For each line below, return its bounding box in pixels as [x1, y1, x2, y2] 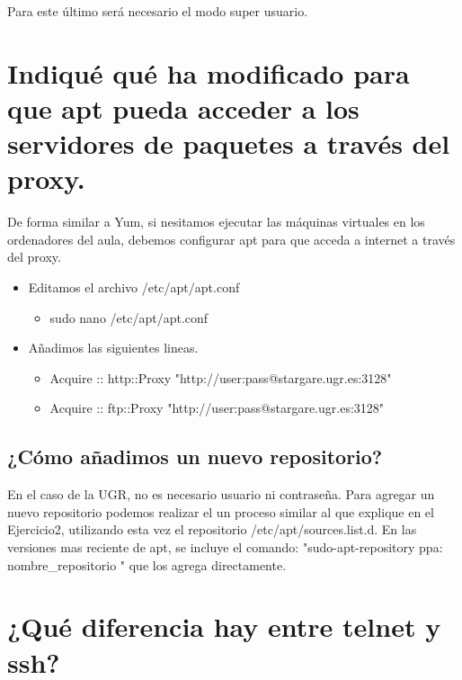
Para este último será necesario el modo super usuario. [7, 2, 308, 20]
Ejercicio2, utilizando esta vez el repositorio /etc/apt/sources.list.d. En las [7, 520, 417, 539]
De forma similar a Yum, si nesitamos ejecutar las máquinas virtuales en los [7, 212, 425, 231]
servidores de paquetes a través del [7, 125, 450, 162]
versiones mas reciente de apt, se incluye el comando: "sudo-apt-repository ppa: [7, 538, 443, 557]
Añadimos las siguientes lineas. [28, 338, 199, 357]
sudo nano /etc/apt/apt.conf [49, 308, 209, 327]
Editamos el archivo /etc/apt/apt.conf [28, 278, 240, 297]
